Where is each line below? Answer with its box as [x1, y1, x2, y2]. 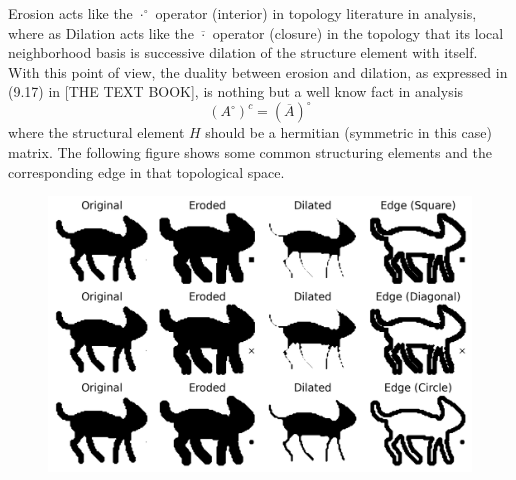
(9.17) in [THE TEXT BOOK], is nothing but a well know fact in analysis [8, 81, 464, 102]
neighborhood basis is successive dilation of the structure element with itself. [8, 42, 478, 63]
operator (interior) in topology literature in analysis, [155, 3, 477, 23]
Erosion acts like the [8, 3, 133, 23]
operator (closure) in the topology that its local [212, 22, 504, 43]
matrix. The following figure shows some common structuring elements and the [8, 142, 492, 163]
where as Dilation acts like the [8, 22, 194, 43]
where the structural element [8, 122, 185, 143]
